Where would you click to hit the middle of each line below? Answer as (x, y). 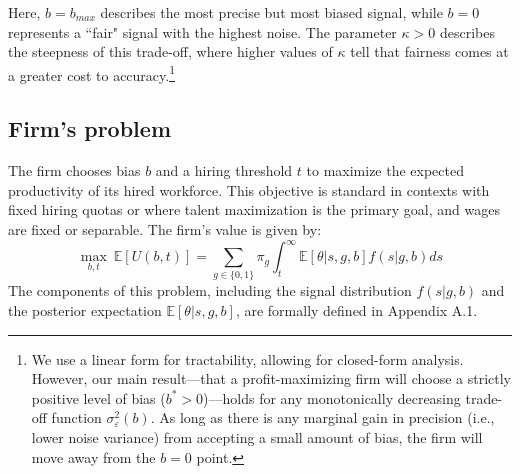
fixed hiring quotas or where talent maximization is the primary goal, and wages (254, 209)
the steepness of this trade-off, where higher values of (170, 51)
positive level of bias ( (98, 397)
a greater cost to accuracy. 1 (92, 73)
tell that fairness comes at (429, 51)
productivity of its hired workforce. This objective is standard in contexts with (249, 189)
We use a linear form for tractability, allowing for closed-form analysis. (247, 358)
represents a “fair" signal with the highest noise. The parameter (202, 31)
